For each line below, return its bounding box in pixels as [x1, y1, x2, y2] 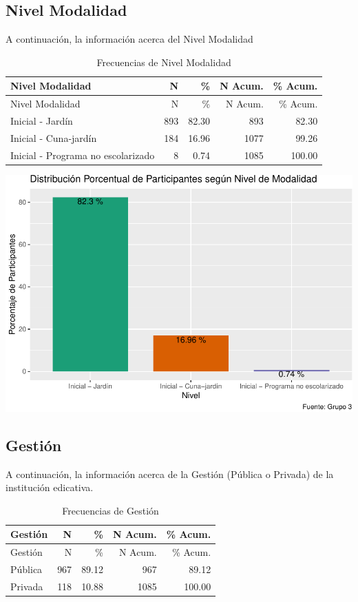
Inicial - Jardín [10, 114, 73, 128]
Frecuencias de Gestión [62, 503, 159, 517]
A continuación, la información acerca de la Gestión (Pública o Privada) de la [6, 466, 334, 481]
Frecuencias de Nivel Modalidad [96, 54, 231, 69]
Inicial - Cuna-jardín [10, 130, 97, 145]
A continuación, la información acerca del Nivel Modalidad [6, 32, 253, 46]
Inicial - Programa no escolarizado [10, 147, 155, 162]
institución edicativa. [6, 480, 94, 495]
